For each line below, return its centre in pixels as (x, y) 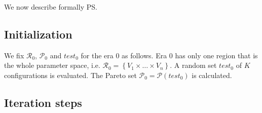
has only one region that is (216, 55)
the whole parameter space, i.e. (52, 65)
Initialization (38, 34)
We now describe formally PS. (51, 7)
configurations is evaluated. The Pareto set (70, 75)
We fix (14, 55)
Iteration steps (43, 102)
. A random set (193, 65)
